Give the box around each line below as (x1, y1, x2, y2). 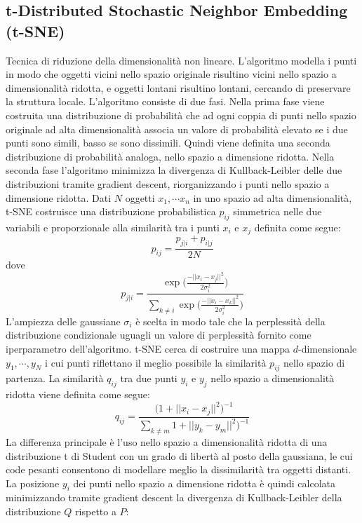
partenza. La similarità (6, 371, 104, 386)
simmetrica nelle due (233, 204, 322, 219)
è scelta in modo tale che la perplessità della (135, 313, 326, 328)
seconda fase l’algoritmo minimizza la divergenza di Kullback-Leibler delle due (6, 163, 342, 177)
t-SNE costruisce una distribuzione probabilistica (6, 204, 216, 219)
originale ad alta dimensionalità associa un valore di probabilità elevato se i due (6, 121, 348, 136)
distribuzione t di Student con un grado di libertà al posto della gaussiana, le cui (6, 448, 353, 463)
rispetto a (75, 504, 116, 519)
